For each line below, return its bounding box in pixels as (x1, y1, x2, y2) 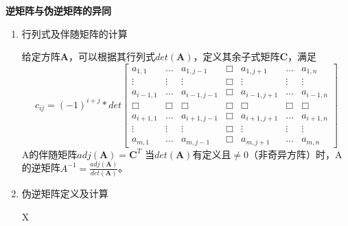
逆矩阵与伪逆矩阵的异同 (5, 3, 111, 17)
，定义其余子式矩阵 (193, 49, 280, 64)
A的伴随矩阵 (21, 147, 78, 161)
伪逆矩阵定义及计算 (21, 186, 108, 201)
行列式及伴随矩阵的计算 (21, 26, 128, 40)
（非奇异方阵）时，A (248, 147, 343, 161)
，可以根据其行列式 (68, 49, 155, 64)
